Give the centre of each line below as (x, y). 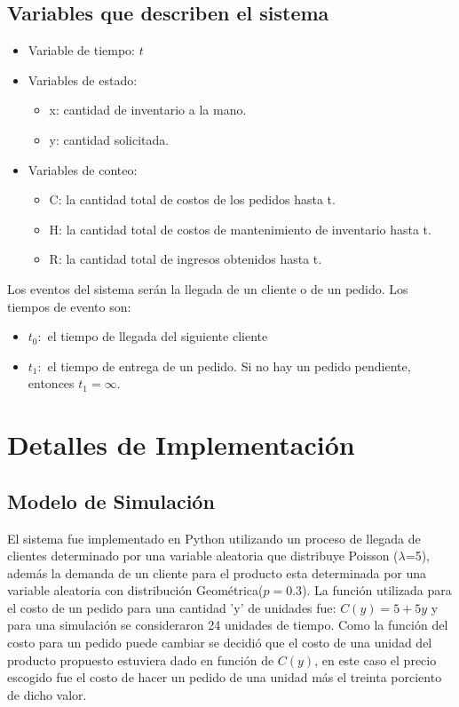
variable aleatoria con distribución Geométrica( (135, 590)
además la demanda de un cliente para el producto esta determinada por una (217, 572)
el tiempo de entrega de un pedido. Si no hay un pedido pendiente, (229, 365)
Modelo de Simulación (111, 500)
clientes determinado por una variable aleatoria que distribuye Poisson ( (203, 556)
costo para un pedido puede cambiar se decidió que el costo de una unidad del (220, 643)
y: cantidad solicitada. (109, 139)
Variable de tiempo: (82, 50)
